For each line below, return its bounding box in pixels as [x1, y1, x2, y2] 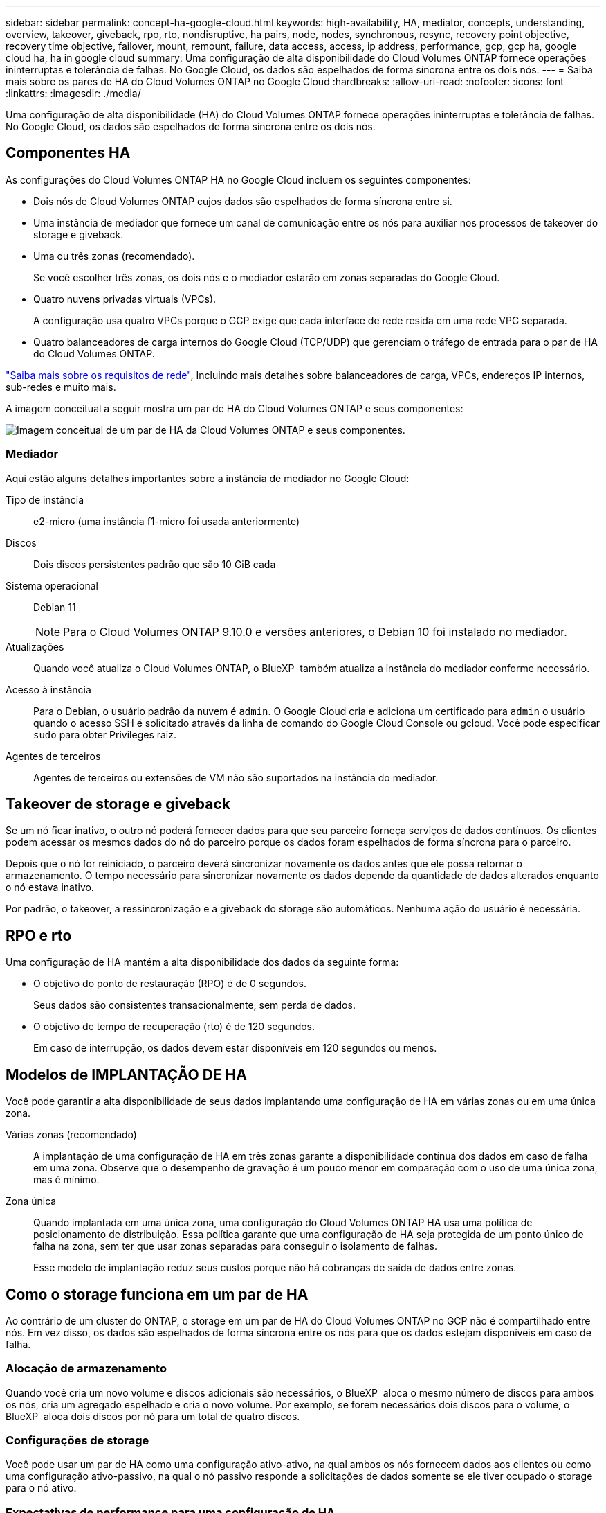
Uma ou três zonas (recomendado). [33, 249, 195, 262]
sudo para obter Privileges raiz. [33, 728, 176, 741]
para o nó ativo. [6, 1482, 77, 1494]
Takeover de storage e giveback [6, 795, 231, 813]
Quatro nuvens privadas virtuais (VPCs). [33, 292, 217, 305]
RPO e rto [6, 926, 72, 944]
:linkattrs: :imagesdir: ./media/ [6, 87, 141, 99]
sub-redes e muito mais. [6, 380, 116, 393]
